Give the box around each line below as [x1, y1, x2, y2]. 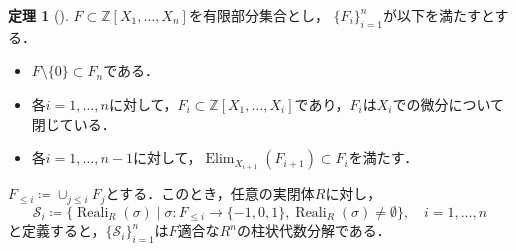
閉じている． [31, 113, 116, 134]
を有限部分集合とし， [188, 5, 329, 25]
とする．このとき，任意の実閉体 [105, 183, 315, 204]
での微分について [392, 93, 505, 114]
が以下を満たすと [383, 5, 495, 25]
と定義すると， [8, 220, 106, 241]
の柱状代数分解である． [236, 220, 391, 241]
